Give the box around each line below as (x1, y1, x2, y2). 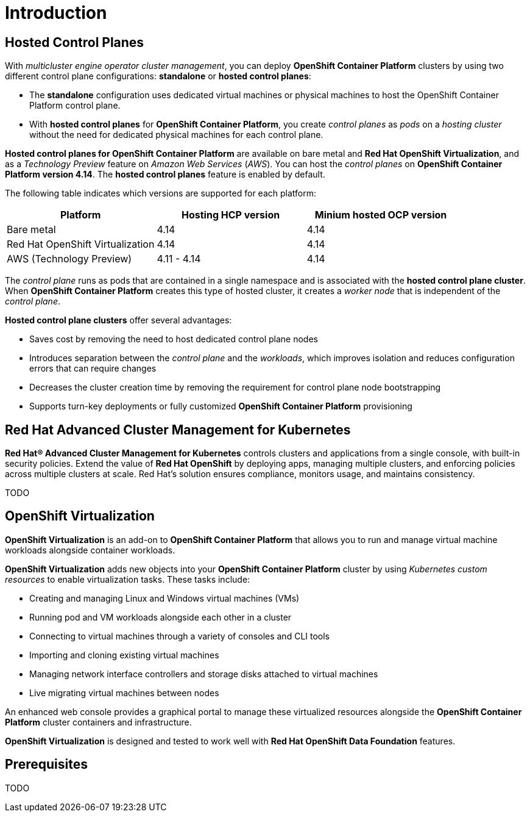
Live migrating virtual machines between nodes (29, 687, 219, 698)
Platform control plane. (29, 100, 121, 111)
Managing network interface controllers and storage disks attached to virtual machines (29, 668, 378, 679)
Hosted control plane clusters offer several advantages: (5, 315, 232, 326)
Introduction (5, 2, 107, 23)
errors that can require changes (29, 363, 157, 374)
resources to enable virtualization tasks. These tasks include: (5, 574, 250, 585)
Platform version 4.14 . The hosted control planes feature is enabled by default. (5, 169, 325, 180)
